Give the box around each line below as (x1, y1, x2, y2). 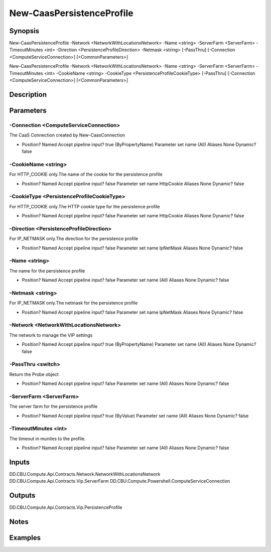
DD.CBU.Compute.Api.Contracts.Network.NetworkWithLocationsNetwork (9, 471, 161, 477)
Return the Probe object (9, 371, 59, 377)
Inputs (9, 458, 30, 466)
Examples (9, 533, 41, 542)
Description (9, 90, 47, 99)
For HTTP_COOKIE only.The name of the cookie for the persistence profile (9, 171, 163, 178)
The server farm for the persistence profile (9, 403, 98, 409)
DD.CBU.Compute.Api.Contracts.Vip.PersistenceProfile (9, 504, 122, 510)
